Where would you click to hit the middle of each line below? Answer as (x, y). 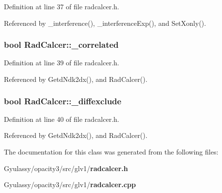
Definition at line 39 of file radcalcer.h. (62, 63)
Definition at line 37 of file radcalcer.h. (62, 6)
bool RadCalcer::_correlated (61, 45)
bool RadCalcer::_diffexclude (63, 101)
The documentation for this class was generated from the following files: (111, 152)
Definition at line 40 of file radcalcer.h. (62, 119)
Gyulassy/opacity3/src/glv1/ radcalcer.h (66, 168)
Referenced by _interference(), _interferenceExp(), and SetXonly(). (105, 23)
